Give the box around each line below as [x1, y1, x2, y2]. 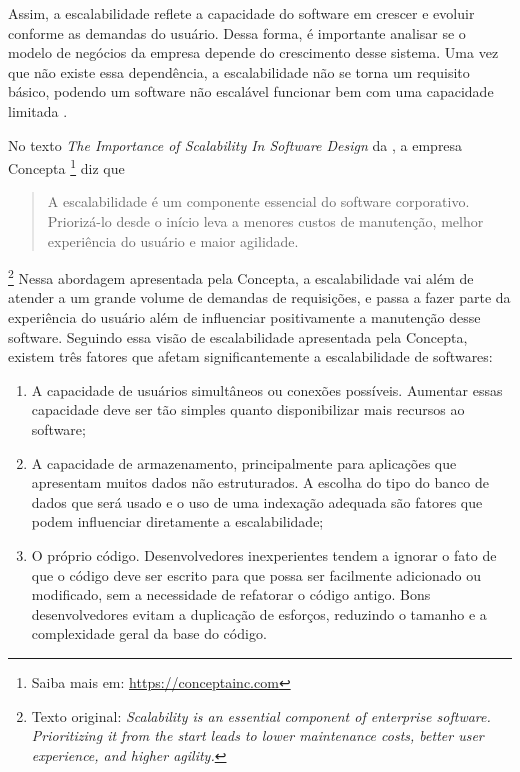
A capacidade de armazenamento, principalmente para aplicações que [31, 452, 457, 473]
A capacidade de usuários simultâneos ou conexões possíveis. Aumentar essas [31, 379, 503, 400]
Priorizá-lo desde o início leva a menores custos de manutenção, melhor [47, 211, 484, 231]
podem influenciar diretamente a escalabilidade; [31, 511, 324, 532]
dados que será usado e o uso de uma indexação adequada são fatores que [31, 491, 483, 512]
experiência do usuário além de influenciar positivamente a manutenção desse [8, 307, 481, 328]
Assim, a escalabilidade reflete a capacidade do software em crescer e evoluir [8, 3, 475, 23]
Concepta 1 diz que [8, 155, 125, 178]
